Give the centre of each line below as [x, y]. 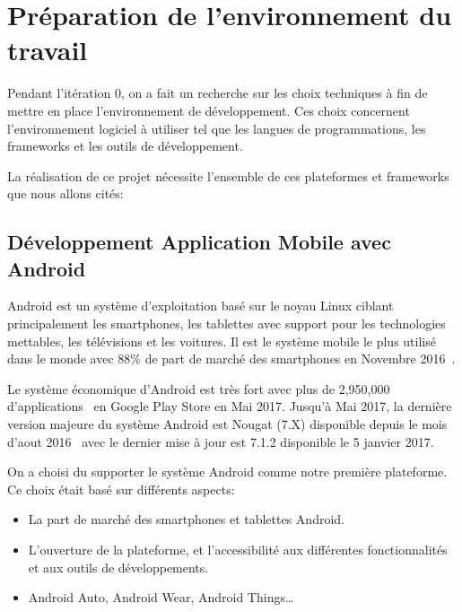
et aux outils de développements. [118, 567]
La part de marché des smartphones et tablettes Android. [186, 519]
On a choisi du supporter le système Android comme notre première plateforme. [227, 472]
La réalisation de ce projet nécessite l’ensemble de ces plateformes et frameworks [228, 175]
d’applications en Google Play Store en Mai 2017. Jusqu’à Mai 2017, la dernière [230, 406]
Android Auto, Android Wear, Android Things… [161, 597]
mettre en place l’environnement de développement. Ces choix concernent [209, 110]
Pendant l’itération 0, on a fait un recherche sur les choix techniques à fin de [218, 93]
